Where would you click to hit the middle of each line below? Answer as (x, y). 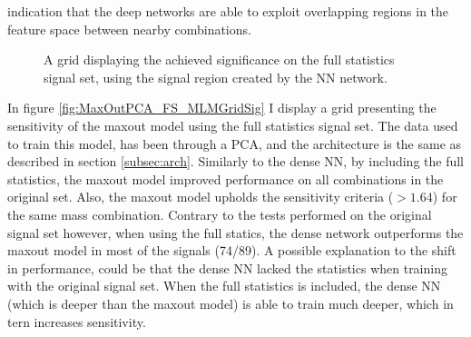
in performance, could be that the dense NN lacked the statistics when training (227, 268)
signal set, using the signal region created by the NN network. (216, 77)
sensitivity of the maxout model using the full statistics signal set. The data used (233, 125)
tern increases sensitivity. (77, 321)
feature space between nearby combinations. (129, 29)
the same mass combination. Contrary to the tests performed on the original (220, 214)
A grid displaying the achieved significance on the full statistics (219, 59)
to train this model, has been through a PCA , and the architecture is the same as (235, 143)
